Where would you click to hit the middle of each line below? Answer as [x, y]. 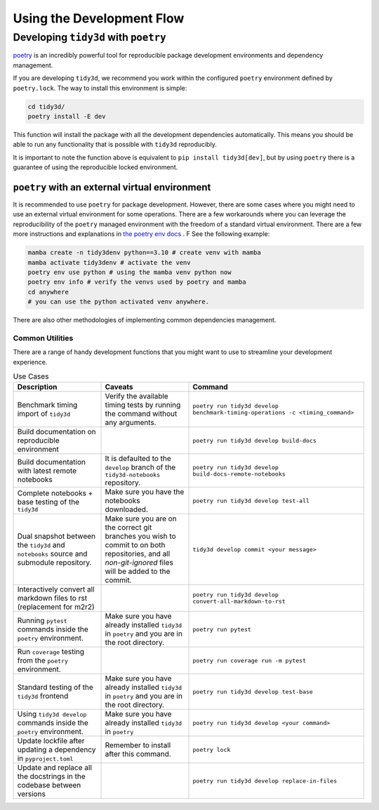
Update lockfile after [51, 741]
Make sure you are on [141, 518]
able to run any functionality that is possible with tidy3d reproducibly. [115, 145]
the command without [141, 414]
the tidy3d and [41, 545]
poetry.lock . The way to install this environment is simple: [100, 88]
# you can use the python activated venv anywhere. [119, 302]
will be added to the [138, 571]
